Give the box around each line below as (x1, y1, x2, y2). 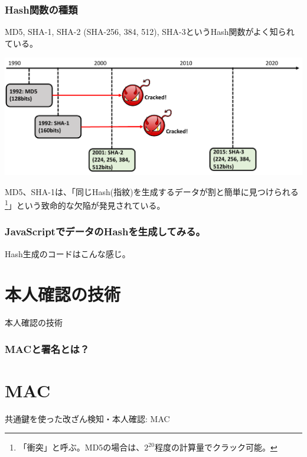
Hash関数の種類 (5, 2, 78, 17)
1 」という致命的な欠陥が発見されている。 (5, 197, 165, 211)
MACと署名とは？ (5, 341, 90, 356)
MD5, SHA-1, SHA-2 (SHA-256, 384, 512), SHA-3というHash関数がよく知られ (5, 25, 295, 38)
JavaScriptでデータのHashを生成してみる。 (5, 224, 205, 239)
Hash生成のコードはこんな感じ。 (5, 247, 130, 260)
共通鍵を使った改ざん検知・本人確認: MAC (5, 412, 170, 424)
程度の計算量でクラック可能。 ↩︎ (154, 441, 277, 453)
